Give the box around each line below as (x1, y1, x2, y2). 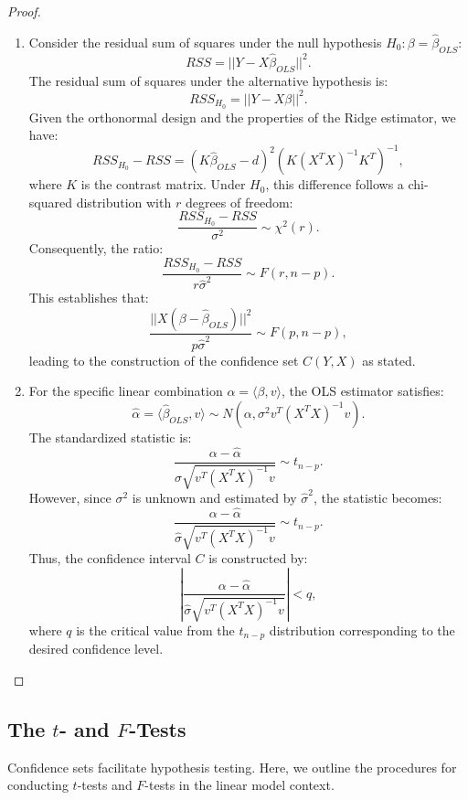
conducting (7, 775, 69, 795)
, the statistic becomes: (313, 488, 442, 507)
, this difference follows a (265, 175, 404, 194)
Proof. (7, 2, 41, 20)
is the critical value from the (76, 621, 235, 640)
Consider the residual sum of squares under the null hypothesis (28, 32, 382, 51)
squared (28, 192, 72, 211)
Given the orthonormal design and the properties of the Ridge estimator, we (28, 107, 456, 126)
